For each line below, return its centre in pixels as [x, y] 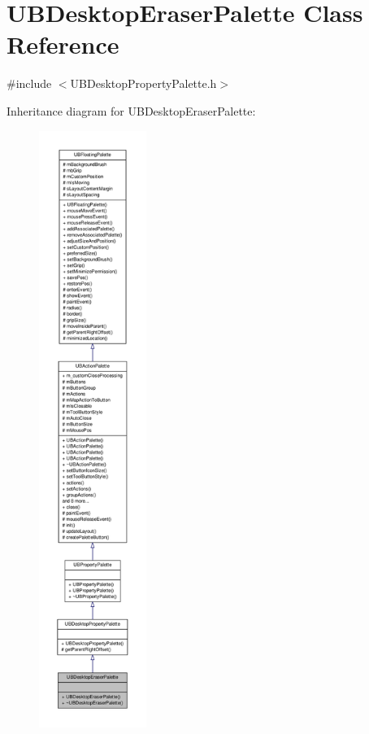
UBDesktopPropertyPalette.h [143, 83]
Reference [63, 44]
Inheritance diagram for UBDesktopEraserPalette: [131, 110]
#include [29, 83]
